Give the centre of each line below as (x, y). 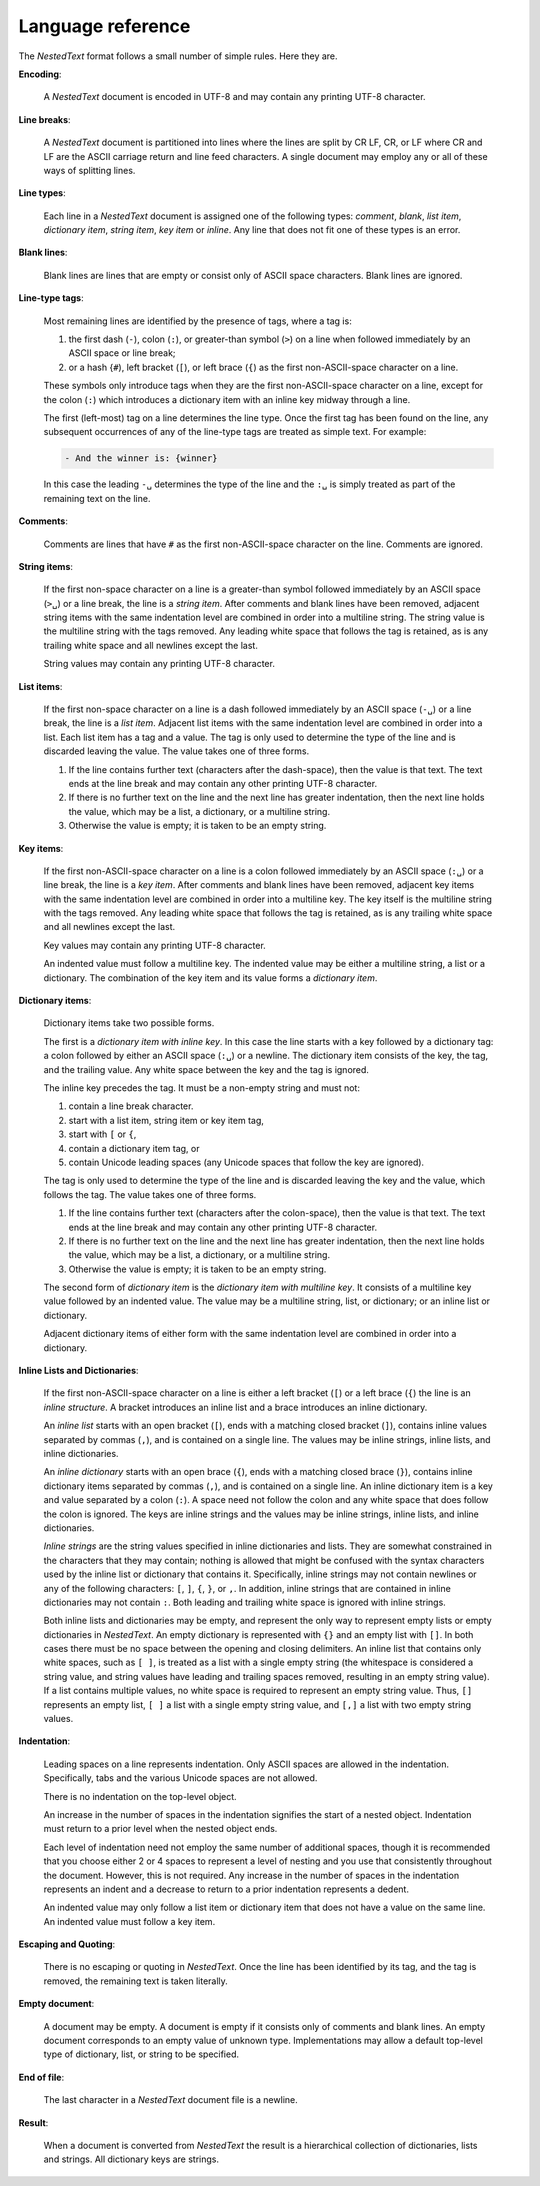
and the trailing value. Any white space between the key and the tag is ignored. (206, 1069)
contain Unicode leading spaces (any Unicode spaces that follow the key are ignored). (246, 1162)
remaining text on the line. (97, 498)
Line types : (42, 193)
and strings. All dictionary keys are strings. (131, 2159)
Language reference (104, 26)
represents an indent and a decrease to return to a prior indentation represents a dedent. (226, 1889)
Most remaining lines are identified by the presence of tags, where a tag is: (197, 321)
